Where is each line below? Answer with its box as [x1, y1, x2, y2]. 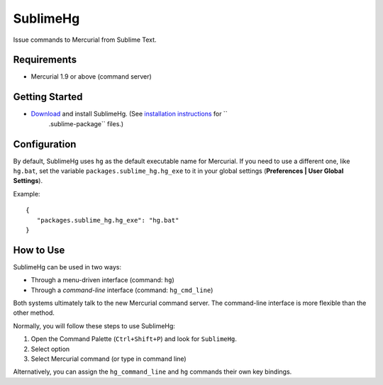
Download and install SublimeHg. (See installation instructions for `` [30, 110, 228, 118]
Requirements [13, 54, 77, 66]
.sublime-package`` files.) [48, 119, 124, 128]
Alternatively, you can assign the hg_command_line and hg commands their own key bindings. [13, 367, 292, 376]
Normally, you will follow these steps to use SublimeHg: [13, 321, 175, 330]
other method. [13, 308, 55, 317]
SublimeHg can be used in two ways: [13, 262, 122, 271]
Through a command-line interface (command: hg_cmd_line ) [30, 286, 213, 294]
